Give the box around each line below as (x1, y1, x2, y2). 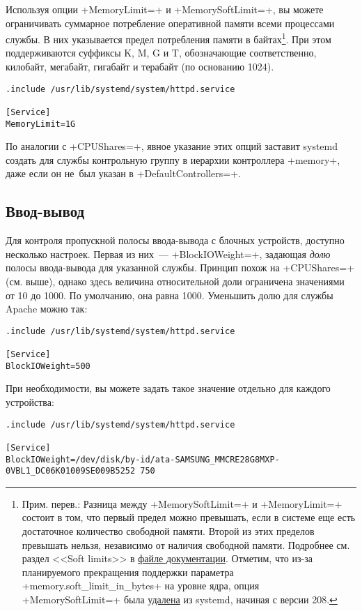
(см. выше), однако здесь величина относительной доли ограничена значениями (6, 274, 345, 289)
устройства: (6, 395, 54, 409)
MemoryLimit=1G (6, 119, 76, 129)
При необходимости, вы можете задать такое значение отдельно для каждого (6, 381, 331, 395)
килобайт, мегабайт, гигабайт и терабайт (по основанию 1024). (6, 59, 274, 74)
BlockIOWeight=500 (6, 361, 90, 371)
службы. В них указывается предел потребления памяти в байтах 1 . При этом (6, 30, 331, 46)
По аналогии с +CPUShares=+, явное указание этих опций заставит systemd (6, 139, 338, 153)
